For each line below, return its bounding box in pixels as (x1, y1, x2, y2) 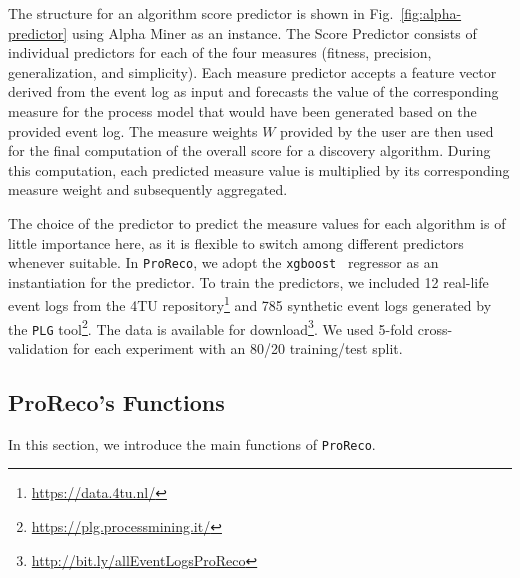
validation (8, 337, 69, 358)
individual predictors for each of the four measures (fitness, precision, (8, 42, 432, 63)
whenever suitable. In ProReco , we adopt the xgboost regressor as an (8, 252, 439, 273)
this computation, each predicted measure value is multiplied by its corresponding (8, 159, 510, 180)
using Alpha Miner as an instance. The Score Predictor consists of (71, 22, 477, 43)
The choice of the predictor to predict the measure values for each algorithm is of (8, 212, 506, 233)
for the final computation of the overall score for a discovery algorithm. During (8, 140, 491, 161)
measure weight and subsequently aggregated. (8, 179, 288, 200)
